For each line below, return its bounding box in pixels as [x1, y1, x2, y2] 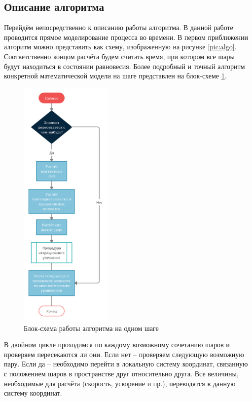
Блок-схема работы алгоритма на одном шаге [24, 323, 159, 333]
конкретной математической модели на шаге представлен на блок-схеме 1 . [4, 71, 227, 81]
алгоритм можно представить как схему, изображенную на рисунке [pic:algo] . [4, 41, 237, 52]
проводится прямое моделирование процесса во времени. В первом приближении [4, 32, 248, 42]
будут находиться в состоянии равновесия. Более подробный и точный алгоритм [4, 61, 245, 71]
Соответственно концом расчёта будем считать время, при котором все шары [4, 51, 235, 61]
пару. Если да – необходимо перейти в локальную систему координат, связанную [4, 359, 248, 369]
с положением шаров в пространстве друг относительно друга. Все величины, [4, 368, 239, 378]
